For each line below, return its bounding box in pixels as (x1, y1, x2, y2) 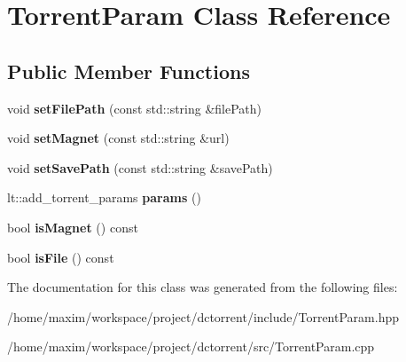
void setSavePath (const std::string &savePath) (7, 158, 273, 177)
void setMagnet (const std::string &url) (7, 129, 230, 147)
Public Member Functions (7, 57, 250, 84)
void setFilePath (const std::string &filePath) (7, 98, 262, 117)
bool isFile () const (7, 248, 114, 266)
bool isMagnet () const (7, 217, 138, 236)
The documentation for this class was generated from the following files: (7, 278, 398, 296)
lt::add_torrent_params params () (7, 188, 201, 207)
